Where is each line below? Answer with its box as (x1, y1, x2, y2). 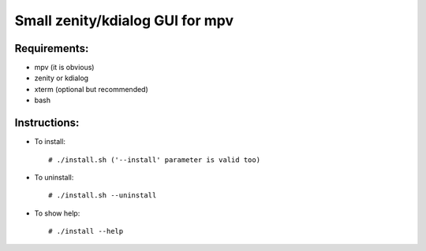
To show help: (34, 209, 80, 218)
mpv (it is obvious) (34, 63, 95, 72)
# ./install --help (48, 227, 124, 236)
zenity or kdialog (34, 73, 89, 83)
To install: (34, 137, 66, 146)
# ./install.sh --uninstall (48, 191, 157, 200)
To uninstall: (34, 172, 74, 182)
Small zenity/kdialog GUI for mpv (14, 12, 234, 29)
